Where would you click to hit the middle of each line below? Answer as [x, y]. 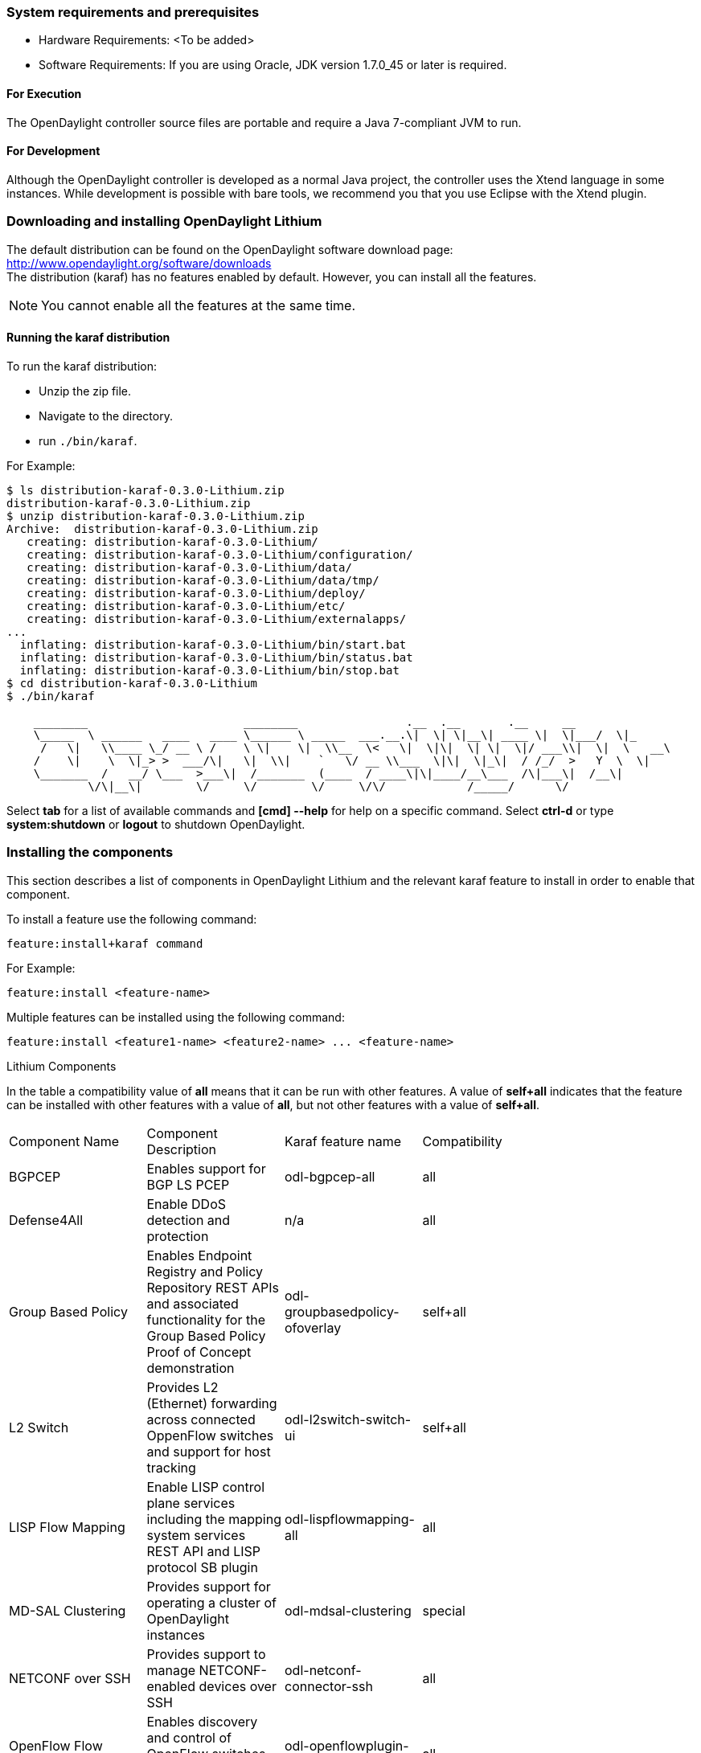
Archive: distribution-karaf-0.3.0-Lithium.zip [162, 528]
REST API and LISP [204, 1551]
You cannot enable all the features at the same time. [199, 305]
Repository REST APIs [213, 1287]
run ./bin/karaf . [88, 440]
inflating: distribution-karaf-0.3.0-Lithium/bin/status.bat [216, 657]
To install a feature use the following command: [132, 919]
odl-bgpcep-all [330, 1176]
